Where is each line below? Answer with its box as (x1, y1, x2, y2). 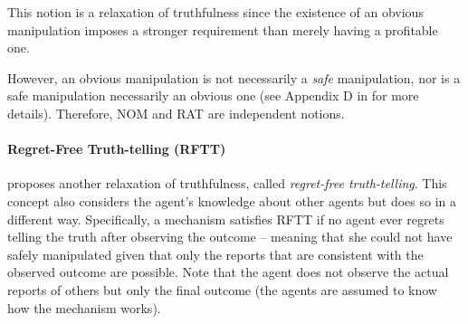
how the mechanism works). (7, 298, 161, 317)
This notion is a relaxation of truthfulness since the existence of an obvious (7, 3, 424, 21)
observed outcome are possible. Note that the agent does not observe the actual (7, 262, 449, 281)
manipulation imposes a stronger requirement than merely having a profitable (7, 20, 438, 39)
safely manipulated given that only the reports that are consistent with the (7, 244, 424, 263)
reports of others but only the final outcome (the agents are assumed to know (7, 280, 437, 299)
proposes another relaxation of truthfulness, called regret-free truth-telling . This (7, 174, 447, 193)
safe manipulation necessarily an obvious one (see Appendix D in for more (7, 86, 419, 105)
